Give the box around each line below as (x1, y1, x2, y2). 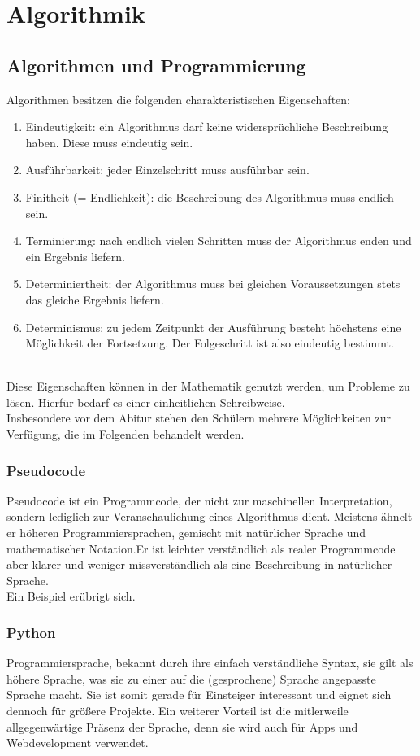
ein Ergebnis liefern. (25, 247, 125, 264)
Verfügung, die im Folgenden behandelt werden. (6, 426, 245, 443)
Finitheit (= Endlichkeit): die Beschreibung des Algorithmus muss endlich (25, 188, 394, 205)
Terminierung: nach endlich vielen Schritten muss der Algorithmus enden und (25, 232, 412, 249)
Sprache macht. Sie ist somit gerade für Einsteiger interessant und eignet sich (6, 686, 392, 703)
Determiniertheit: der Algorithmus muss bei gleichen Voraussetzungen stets (25, 275, 401, 292)
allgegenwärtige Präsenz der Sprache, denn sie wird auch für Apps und (6, 718, 358, 735)
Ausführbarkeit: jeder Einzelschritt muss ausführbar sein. (25, 161, 310, 178)
